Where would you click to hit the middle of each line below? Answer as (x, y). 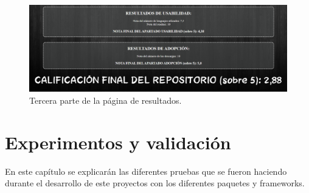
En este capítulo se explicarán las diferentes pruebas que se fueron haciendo (146, 171)
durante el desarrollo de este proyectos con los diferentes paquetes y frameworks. (155, 183)
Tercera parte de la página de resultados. (106, 100)
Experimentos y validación (118, 142)
